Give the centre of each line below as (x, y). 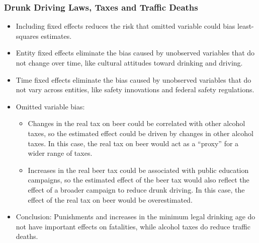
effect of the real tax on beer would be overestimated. (110, 199)
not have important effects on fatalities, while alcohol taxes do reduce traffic (133, 226)
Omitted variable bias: (50, 106)
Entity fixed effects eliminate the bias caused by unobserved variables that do (135, 53)
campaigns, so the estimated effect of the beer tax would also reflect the (139, 180)
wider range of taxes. (60, 153)
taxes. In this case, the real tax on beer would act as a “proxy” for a (133, 143)
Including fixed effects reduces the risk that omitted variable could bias (125, 26)
